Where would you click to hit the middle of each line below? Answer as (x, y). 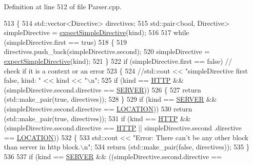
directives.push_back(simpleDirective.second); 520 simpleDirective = (107, 51)
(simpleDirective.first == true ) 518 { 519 (66, 42)
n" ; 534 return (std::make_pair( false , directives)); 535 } (167, 147)
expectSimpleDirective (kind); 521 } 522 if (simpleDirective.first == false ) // (118, 61)
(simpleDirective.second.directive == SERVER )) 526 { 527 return (103, 89)
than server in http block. (42, 147)
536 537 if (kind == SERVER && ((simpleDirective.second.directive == (113, 156)
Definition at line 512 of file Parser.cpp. (63, 6)
